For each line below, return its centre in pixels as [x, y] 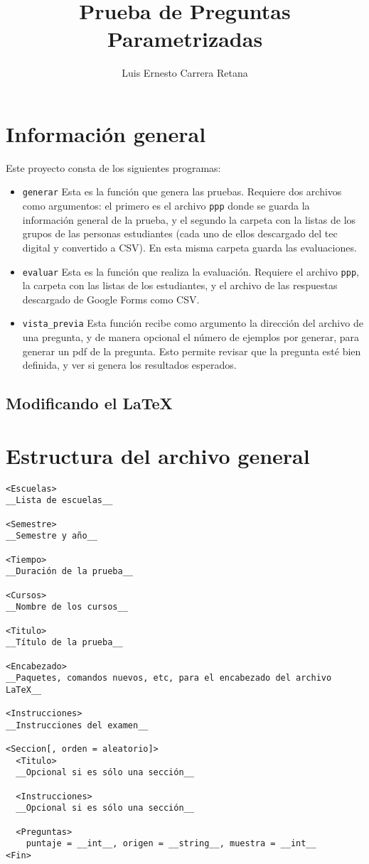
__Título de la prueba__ [64, 643]
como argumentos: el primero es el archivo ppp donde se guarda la [166, 206]
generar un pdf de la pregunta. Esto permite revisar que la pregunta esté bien [192, 351]
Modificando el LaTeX [89, 403]
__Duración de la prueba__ [69, 572]
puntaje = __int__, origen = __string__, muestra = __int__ [171, 844]
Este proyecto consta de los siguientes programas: [113, 167]
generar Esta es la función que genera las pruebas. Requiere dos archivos [182, 191]
